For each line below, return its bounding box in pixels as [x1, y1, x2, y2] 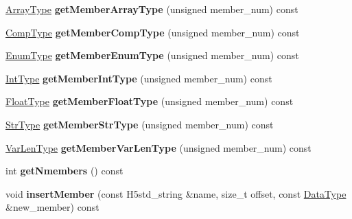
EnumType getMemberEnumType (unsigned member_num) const [5, 48, 299, 62]
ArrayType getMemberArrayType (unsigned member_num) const [5, 2, 298, 16]
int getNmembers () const [5, 163, 124, 178]
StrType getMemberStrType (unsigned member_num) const [5, 117, 274, 131]
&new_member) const [5, 200, 99, 214]
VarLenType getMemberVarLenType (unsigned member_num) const [5, 140, 312, 154]
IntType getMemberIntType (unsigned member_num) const [5, 71, 272, 85]
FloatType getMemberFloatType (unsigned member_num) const [5, 94, 294, 108]
